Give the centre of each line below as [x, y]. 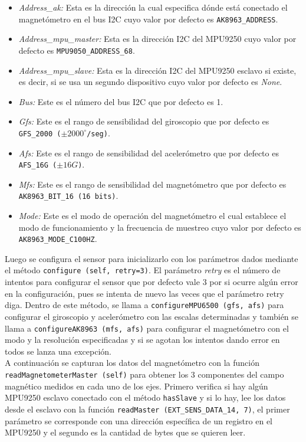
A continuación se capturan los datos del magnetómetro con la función [132, 363]
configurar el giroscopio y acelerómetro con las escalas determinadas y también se [152, 316]
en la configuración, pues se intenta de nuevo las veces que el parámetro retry [144, 293]
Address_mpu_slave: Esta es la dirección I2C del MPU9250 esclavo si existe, [157, 70]
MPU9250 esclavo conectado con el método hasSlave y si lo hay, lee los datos [145, 397]
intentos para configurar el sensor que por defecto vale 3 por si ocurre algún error [152, 282]
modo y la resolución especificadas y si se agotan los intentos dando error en [142, 340]
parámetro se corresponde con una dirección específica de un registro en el [139, 420]
